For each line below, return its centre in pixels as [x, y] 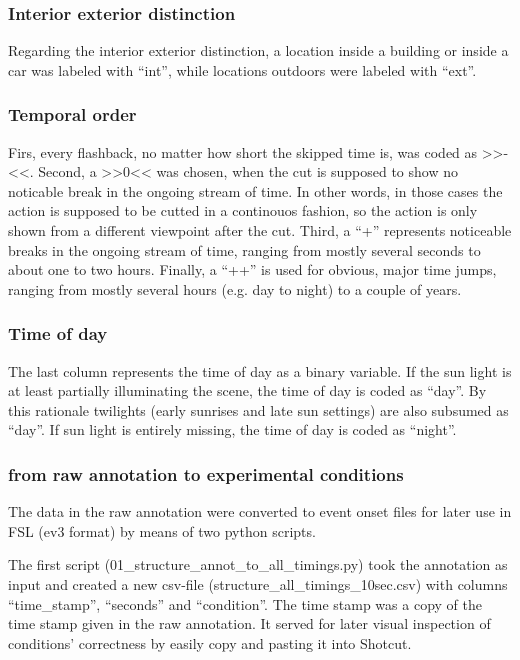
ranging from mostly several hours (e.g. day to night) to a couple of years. [235, 288]
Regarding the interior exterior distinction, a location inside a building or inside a [258, 50]
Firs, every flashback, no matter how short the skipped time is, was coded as [243, 151]
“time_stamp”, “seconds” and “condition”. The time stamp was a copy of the [245, 603]
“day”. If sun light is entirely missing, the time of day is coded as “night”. [232, 429]
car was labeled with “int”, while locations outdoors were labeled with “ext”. [242, 69]
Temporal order [72, 114]
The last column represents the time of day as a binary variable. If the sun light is [260, 370]
